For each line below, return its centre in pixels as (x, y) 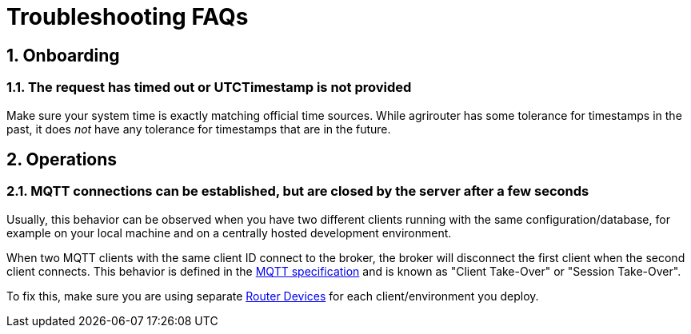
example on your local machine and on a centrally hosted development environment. (229, 233)
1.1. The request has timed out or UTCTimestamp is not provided (209, 87)
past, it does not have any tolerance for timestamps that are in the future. (199, 129)
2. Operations (62, 159)
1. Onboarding (63, 55)
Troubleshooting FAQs (128, 17)
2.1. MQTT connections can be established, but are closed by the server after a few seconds (298, 191)
